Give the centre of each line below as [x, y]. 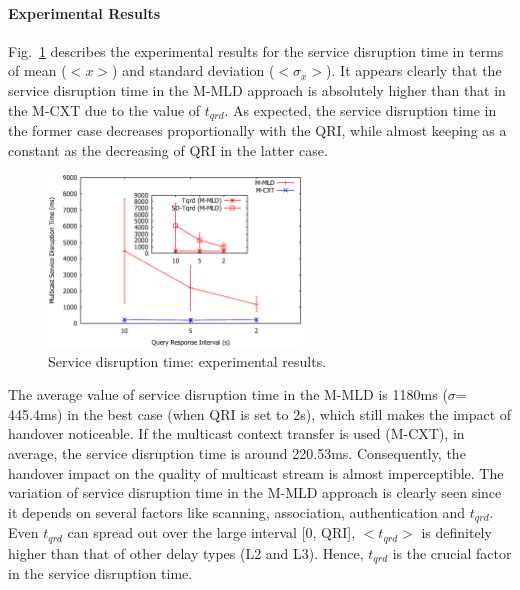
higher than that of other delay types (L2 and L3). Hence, [186, 552]
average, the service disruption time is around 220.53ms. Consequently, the [237, 453]
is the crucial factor [452, 552]
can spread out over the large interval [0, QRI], [211, 532]
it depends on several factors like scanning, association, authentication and [237, 511]
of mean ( [37, 70]
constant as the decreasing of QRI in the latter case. [168, 149]
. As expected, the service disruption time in [360, 109]
